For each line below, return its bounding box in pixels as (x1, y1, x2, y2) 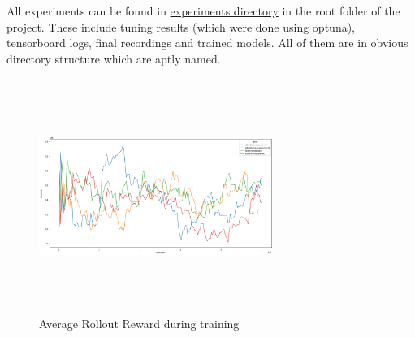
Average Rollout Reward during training (39, 314, 240, 331)
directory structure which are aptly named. (6, 50, 221, 67)
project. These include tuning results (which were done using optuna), (6, 18, 356, 35)
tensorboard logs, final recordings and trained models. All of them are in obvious (6, 34, 409, 51)
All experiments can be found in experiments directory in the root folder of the (6, 2, 400, 19)
